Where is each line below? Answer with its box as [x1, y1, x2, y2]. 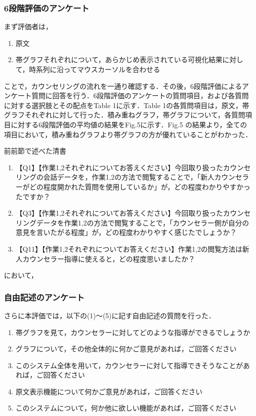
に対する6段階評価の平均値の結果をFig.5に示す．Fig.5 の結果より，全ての [10, 119, 247, 129]
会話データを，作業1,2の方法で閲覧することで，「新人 [43, 172, 214, 182]
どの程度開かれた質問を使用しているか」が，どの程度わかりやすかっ [29, 181, 251, 191]
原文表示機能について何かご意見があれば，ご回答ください [15, 386, 203, 396]
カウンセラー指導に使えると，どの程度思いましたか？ [22, 253, 195, 264]
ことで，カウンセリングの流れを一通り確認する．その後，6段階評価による [4, 80, 242, 91]
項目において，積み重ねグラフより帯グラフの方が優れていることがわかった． [4, 129, 252, 139]
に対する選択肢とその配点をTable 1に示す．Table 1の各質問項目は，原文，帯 [4, 100, 250, 110]
